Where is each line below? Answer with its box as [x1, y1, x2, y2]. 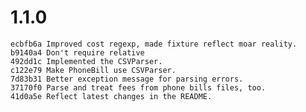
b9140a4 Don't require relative [10, 47, 145, 58]
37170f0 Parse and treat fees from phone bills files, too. [10, 82, 267, 93]
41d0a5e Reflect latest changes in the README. [10, 91, 213, 101]
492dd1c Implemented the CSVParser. [10, 56, 163, 66]
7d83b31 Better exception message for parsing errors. [10, 74, 244, 84]
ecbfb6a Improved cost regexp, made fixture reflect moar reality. [10, 39, 298, 49]
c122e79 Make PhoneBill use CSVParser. [10, 65, 177, 75]
